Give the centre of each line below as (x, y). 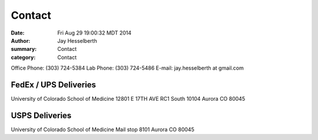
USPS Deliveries (41, 115)
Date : (18, 33)
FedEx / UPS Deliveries (54, 85)
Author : (21, 40)
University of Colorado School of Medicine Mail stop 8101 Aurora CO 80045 (102, 129)
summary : (24, 49)
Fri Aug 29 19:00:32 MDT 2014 (95, 33)
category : (23, 57)
